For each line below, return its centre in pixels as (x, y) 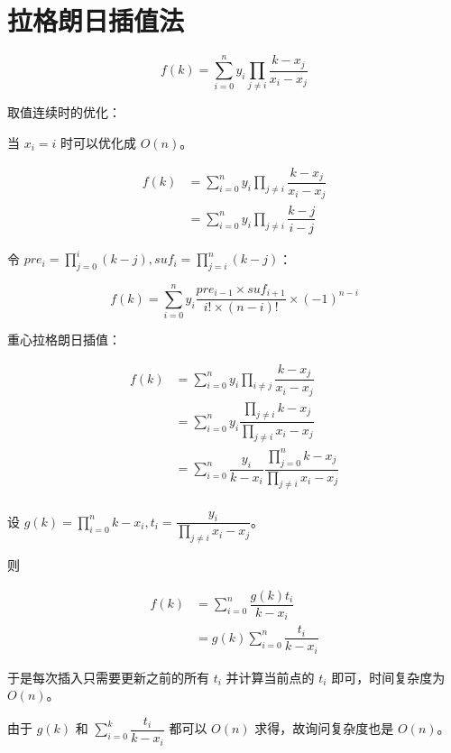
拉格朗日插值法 (96, 20)
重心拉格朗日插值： (64, 340)
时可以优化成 (99, 142)
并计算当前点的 (270, 677)
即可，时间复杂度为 (388, 677)
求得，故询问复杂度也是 (324, 728)
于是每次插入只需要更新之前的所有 (108, 677)
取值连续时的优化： (64, 112)
